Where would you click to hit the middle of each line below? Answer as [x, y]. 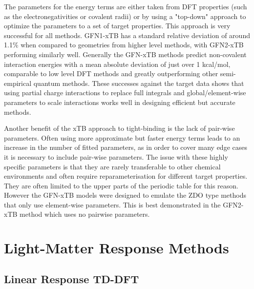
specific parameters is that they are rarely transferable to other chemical [112, 166]
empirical [18, 83]
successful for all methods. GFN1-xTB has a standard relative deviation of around [127, 35]
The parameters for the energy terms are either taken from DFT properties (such [126, 6]
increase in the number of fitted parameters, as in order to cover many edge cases [126, 147]
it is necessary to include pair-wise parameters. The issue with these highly [116, 156]
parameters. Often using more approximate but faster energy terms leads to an [122, 137]
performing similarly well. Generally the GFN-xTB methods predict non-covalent [125, 54]
